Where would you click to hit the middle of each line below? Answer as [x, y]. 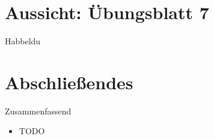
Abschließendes [69, 82]
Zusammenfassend [38, 111]
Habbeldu [23, 41]
